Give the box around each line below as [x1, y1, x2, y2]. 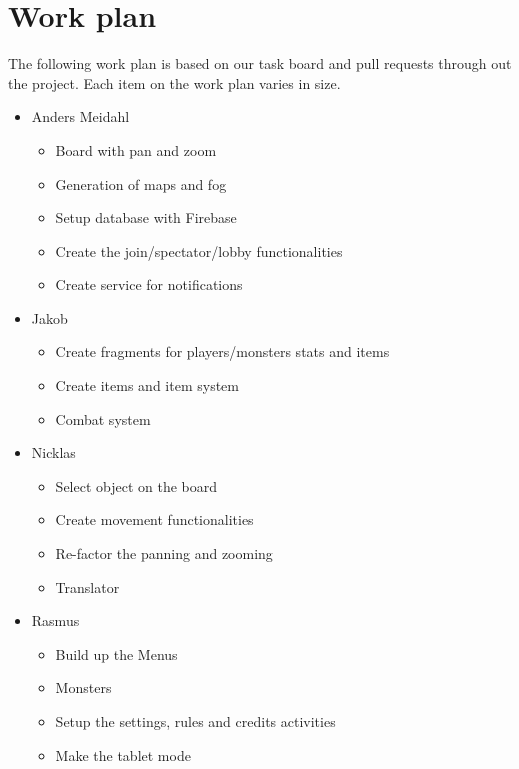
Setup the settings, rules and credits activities [55, 711, 336, 731]
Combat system [55, 408, 151, 429]
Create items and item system [55, 375, 239, 396]
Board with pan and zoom [55, 139, 217, 160]
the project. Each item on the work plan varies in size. [8, 72, 341, 93]
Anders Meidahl [31, 106, 130, 127]
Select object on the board [55, 475, 218, 496]
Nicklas [31, 442, 76, 463]
